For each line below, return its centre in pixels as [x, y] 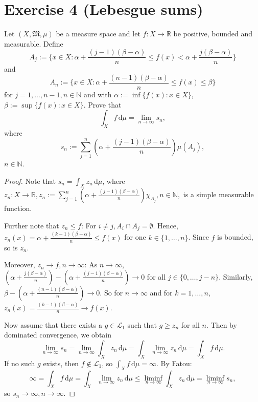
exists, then [61, 363]
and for [161, 292]
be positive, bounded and [213, 34]
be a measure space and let [98, 34]
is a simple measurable [218, 194]
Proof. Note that [30, 181]
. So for [111, 292]
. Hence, [166, 225]
